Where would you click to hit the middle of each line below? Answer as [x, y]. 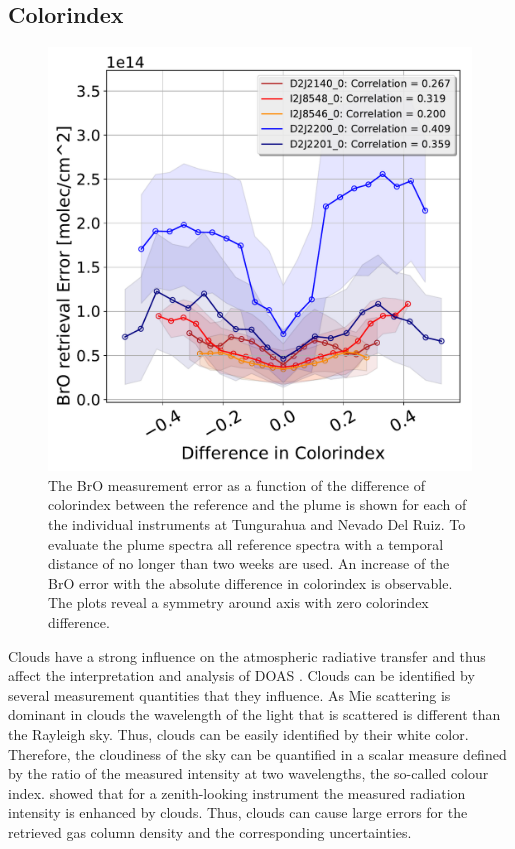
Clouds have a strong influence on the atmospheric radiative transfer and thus [247, 655]
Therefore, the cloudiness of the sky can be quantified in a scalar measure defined [257, 753]
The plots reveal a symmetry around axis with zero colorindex [238, 602]
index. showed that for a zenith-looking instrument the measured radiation [237, 792]
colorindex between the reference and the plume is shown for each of [257, 504]
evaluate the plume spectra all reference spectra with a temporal [246, 543]
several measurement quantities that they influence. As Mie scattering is [229, 694]
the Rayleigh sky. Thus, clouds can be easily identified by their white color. [238, 733]
